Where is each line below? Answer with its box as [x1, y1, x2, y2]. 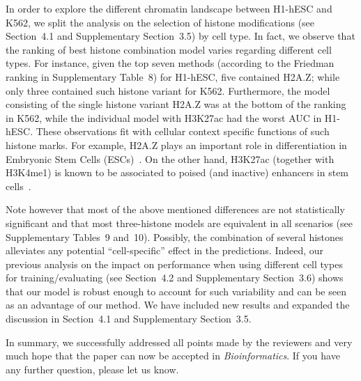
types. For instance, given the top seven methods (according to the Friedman [6, 56, 335, 70]
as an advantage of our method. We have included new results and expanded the [6, 297, 350, 312]
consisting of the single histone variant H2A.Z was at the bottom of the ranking [6, 97, 346, 111]
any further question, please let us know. [6, 361, 179, 376]
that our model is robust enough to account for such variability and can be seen [6, 283, 346, 298]
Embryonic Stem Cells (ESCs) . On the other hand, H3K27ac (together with [6, 151, 335, 166]
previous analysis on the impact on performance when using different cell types [6, 256, 343, 271]
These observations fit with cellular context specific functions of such [36, 124, 330, 139]
